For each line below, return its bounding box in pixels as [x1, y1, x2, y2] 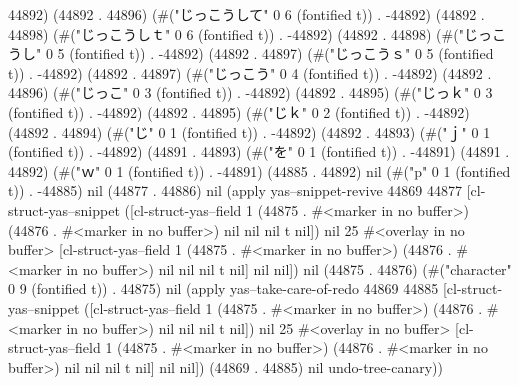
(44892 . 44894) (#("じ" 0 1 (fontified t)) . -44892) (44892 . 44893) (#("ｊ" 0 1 [8, 121, 491, 142]
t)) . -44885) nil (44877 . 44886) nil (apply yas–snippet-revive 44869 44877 [8, 180, 463, 201]
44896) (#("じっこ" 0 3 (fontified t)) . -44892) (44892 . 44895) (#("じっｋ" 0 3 [8, 82, 493, 103]
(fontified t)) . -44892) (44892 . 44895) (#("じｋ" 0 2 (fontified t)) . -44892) [8, 101, 470, 122]
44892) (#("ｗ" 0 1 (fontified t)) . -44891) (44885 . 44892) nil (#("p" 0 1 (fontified [8, 160, 511, 181]
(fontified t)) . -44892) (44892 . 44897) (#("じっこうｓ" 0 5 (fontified [69, 43, 494, 64]
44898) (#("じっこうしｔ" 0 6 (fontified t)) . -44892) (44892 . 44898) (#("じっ [8, 23, 492, 44]
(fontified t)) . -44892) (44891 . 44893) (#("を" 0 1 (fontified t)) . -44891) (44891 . [8, 141, 510, 162]
